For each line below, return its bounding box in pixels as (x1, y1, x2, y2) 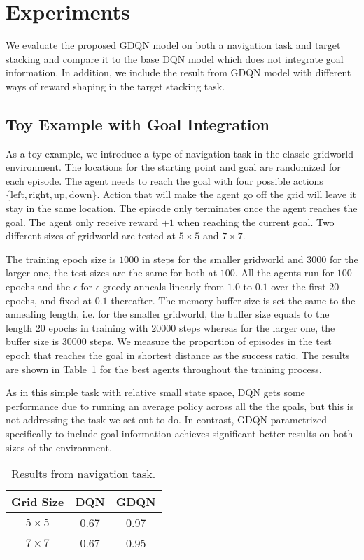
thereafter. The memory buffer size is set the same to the (111, 293, 356, 307)
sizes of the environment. (6, 440, 112, 454)
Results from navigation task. (11, 465, 156, 482)
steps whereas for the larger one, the (178, 320, 335, 335)
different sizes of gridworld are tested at (6, 228, 176, 243)
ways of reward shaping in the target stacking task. (6, 78, 225, 93)
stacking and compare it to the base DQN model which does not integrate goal (6, 51, 344, 66)
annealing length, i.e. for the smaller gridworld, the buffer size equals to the (6, 307, 330, 321)
